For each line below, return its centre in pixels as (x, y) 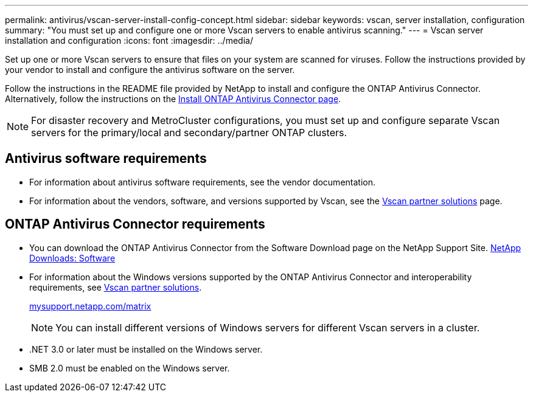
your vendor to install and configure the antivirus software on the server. (150, 70)
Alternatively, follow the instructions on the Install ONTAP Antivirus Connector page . (173, 99)
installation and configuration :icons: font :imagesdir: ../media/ (129, 40)
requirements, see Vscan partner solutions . (116, 287)
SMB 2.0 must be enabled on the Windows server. (130, 368)
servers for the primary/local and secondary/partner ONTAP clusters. (189, 133)
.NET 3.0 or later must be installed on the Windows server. (146, 349)
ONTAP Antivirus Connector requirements (135, 224)
